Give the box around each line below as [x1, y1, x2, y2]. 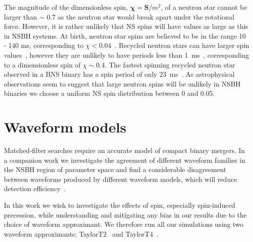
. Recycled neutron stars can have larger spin [115, 40, 250, 50]
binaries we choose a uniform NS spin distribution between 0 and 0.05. [4, 88, 215, 98]
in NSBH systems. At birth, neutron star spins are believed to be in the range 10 [4, 30, 246, 41]
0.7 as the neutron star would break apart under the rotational [46, 11, 234, 22]
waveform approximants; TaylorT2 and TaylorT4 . [4, 228, 158, 239]
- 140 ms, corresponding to [4, 40, 84, 50]
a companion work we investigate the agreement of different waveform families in [4, 154, 245, 165]
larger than [4, 11, 37, 22]
